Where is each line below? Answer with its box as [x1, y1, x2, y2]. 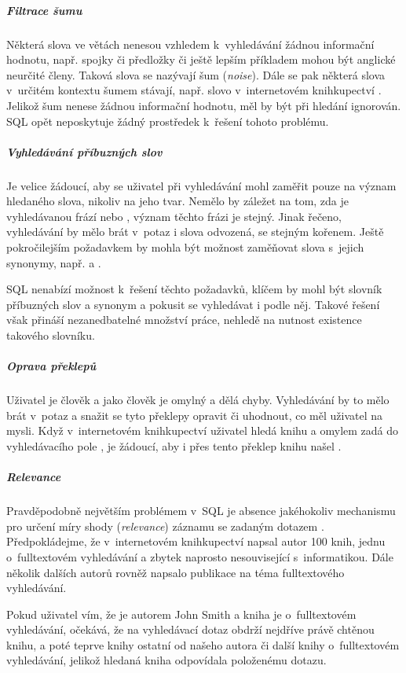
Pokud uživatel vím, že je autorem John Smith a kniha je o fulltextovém [6, 605, 357, 622]
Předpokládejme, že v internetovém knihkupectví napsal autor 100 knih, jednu [6, 533, 386, 550]
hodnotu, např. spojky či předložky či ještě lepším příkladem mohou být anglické [6, 51, 396, 68]
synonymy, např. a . [6, 254, 101, 270]
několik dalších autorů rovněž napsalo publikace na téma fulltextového [6, 564, 345, 580]
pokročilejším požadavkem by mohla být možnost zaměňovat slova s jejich [6, 239, 364, 256]
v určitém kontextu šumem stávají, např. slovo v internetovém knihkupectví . [6, 82, 382, 98]
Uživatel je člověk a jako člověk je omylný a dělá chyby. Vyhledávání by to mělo [6, 392, 390, 408]
